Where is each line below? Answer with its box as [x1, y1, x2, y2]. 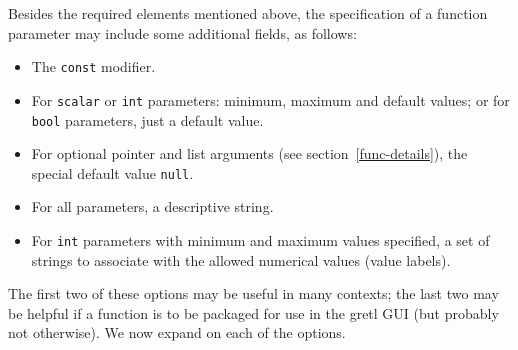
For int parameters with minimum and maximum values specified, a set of [31, 230, 490, 250]
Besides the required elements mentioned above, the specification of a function [8, 3, 488, 23]
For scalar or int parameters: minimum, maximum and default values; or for [31, 89, 510, 110]
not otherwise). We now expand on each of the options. [8, 322, 346, 343]
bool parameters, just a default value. [31, 109, 264, 130]
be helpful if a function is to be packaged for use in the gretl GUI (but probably [8, 302, 499, 323]
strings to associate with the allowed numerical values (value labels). [31, 249, 451, 270]
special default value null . [31, 162, 194, 183]
